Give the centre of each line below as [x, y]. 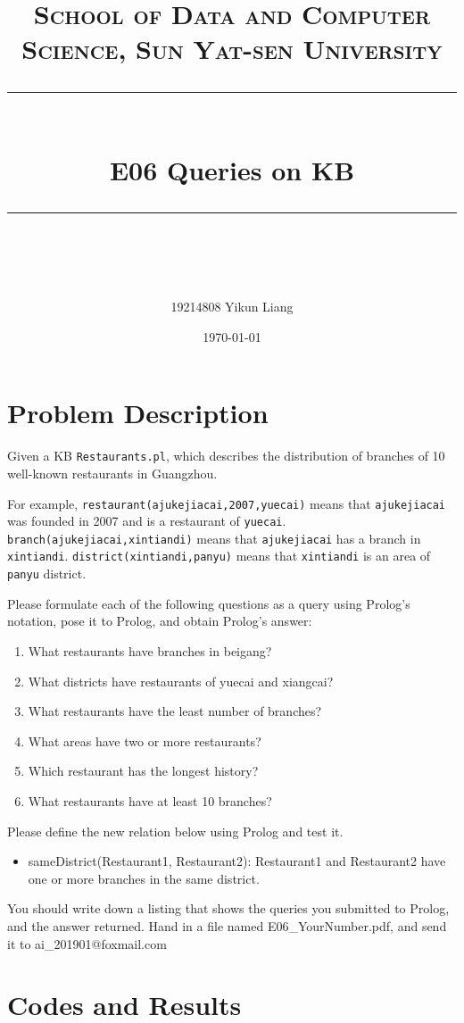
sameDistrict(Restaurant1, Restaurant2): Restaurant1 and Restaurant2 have [237, 861]
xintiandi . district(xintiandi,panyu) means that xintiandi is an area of [219, 556]
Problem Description [138, 413]
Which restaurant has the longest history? [143, 771]
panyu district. [47, 574]
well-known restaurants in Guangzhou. [112, 473]
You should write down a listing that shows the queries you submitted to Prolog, [228, 908]
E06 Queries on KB [232, 169]
